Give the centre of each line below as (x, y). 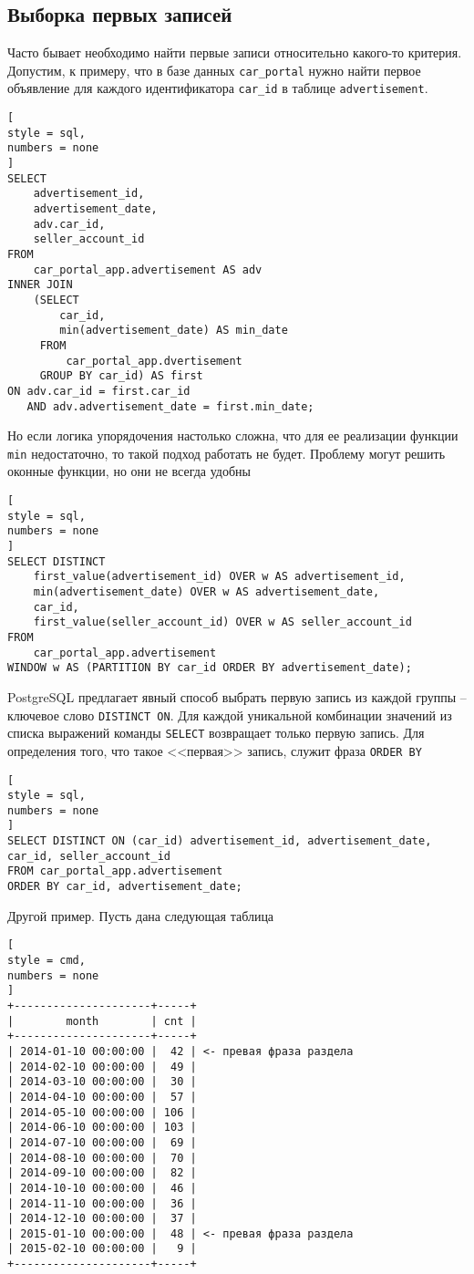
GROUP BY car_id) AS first (121, 376)
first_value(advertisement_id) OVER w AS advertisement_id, (219, 577)
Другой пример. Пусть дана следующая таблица (141, 915)
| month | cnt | (102, 1021)
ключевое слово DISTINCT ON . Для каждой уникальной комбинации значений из (230, 715)
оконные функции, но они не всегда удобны (129, 471)
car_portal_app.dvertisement (154, 361)
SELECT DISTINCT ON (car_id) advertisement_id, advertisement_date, (220, 841)
